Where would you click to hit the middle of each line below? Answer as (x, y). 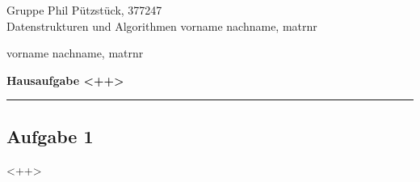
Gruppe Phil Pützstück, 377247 (84, 10)
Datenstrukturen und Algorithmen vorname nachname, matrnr (162, 25)
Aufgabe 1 (50, 135)
